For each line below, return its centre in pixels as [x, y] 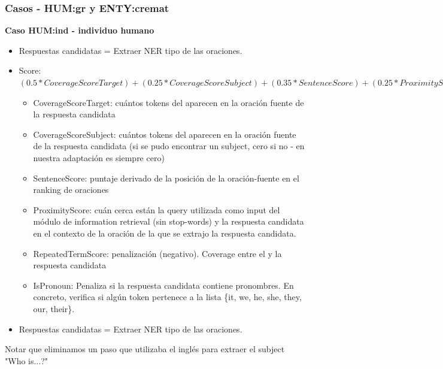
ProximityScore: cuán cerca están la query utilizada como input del [157, 209]
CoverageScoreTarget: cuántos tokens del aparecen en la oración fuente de [169, 102]
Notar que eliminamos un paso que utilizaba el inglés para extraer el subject [145, 349]
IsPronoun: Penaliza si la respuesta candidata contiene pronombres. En [163, 285]
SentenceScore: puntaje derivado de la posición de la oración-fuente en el [166, 178]
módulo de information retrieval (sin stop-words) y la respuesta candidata [169, 221]
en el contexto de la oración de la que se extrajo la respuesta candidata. [165, 233]
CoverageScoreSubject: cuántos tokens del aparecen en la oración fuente [165, 134]
